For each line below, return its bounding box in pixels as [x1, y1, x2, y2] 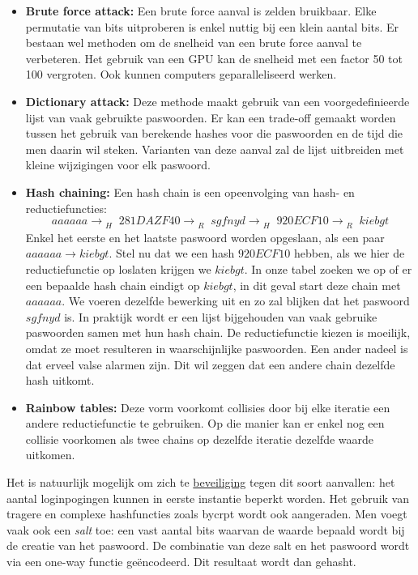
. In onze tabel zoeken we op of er [244, 260, 412, 277]
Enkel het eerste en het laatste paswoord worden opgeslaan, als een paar [25, 228, 385, 245]
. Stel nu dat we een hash [109, 245, 235, 262]
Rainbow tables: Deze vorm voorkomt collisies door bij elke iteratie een [25, 398, 390, 415]
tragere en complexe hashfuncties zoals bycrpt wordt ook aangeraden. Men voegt [6, 505, 407, 522]
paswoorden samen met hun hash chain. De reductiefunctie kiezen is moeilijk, [25, 324, 411, 341]
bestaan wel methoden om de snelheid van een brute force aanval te [25, 34, 362, 51]
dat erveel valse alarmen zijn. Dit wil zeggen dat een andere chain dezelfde [25, 356, 395, 373]
